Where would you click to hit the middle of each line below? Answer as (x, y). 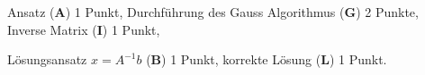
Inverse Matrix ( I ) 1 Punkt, (84, 29)
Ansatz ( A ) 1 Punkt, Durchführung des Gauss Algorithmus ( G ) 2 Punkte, (213, 12)
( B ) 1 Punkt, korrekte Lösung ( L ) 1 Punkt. (267, 59)
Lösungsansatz (47, 59)
